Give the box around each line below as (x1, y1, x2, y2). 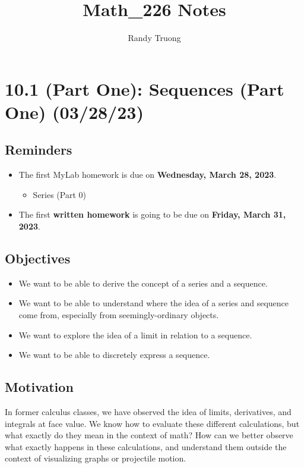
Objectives (5, 249, 71, 268)
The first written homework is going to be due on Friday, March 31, (18, 208, 286, 221)
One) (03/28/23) (5, 99, 144, 124)
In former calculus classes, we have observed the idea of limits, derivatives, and (5, 406, 292, 418)
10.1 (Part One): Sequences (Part (5, 76, 284, 100)
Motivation (5, 378, 74, 396)
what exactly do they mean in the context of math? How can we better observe (5, 429, 293, 441)
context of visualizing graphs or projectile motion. (5, 452, 186, 464)
